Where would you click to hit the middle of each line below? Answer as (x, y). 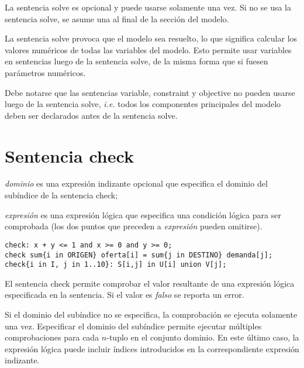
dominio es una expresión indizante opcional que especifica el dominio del (136, 183)
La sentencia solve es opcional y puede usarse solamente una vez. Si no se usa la (148, 7)
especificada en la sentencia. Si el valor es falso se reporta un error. (125, 295)
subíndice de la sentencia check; (61, 195)
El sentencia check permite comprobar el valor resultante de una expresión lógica (150, 283)
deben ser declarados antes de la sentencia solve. (91, 115)
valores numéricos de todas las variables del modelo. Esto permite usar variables (148, 49)
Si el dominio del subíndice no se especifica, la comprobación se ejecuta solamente (151, 314)
